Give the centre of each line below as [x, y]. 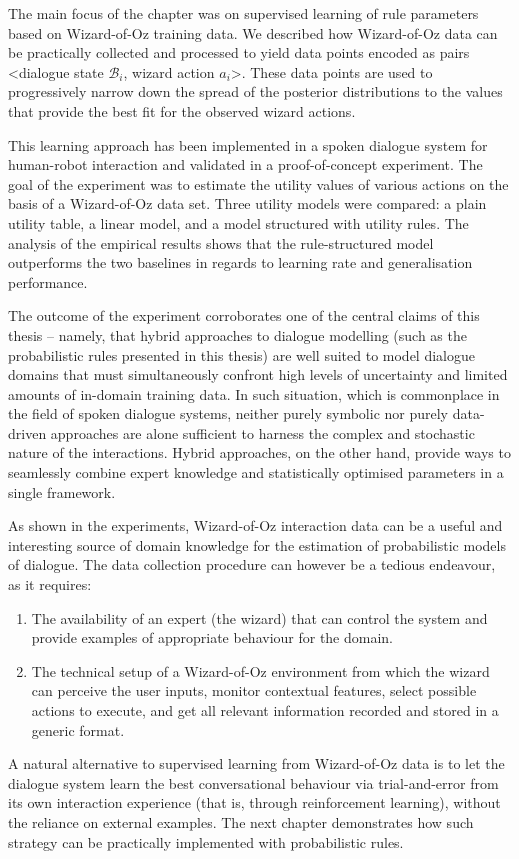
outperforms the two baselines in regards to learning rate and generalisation [240, 262]
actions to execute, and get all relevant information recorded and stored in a [265, 710]
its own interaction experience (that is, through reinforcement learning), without [254, 802]
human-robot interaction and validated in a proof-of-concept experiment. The [245, 164]
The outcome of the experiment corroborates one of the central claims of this [244, 315]
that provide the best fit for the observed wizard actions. [182, 110]
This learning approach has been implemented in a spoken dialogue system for [248, 144]
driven [27, 432]
